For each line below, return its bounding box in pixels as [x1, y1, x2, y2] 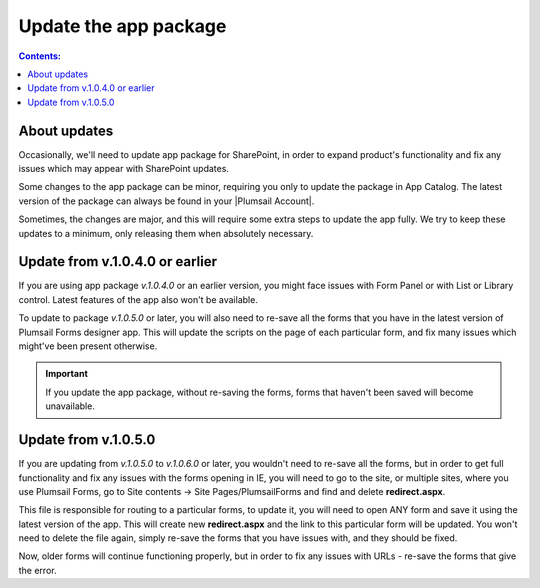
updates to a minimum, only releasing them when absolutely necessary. [18, 227, 314, 239]
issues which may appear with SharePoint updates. [18, 163, 230, 175]
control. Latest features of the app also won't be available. [18, 293, 259, 305]
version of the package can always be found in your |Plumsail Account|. [18, 195, 315, 207]
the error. [18, 564, 57, 576]
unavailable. [45, 400, 95, 412]
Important [45, 368, 89, 380]
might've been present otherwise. [18, 340, 158, 352]
